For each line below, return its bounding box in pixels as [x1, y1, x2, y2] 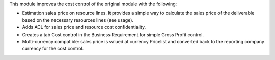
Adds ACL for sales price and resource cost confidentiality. [22, 24, 146, 31]
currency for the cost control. [22, 46, 84, 52]
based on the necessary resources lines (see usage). [22, 17, 134, 23]
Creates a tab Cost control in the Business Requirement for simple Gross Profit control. [22, 31, 204, 38]
